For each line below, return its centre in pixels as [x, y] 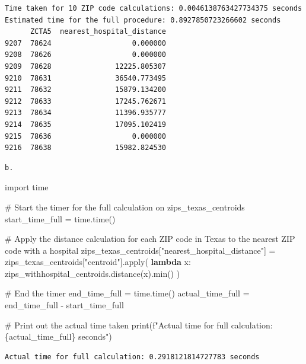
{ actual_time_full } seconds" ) [58, 336]
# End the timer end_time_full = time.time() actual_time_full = [127, 293]
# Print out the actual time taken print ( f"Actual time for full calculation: [139, 325]
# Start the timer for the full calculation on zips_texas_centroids [125, 207]
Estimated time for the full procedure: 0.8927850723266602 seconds [143, 20]
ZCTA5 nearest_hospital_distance [98, 32]
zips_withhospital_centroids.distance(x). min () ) [93, 273]
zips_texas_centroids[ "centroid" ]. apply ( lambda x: [98, 262]
